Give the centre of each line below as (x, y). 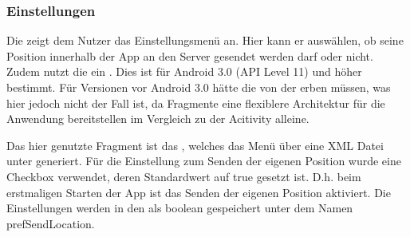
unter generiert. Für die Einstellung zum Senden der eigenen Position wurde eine (204, 161)
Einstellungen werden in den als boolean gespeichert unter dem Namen (180, 208)
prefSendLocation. (51, 223)
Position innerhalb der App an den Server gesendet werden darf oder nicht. (190, 55)
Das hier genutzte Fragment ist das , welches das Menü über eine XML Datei (195, 145)
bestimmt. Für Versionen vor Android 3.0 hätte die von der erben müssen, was (199, 87)
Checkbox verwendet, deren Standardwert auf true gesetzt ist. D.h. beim (184, 176)
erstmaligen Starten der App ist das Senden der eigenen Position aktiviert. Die (199, 192)
